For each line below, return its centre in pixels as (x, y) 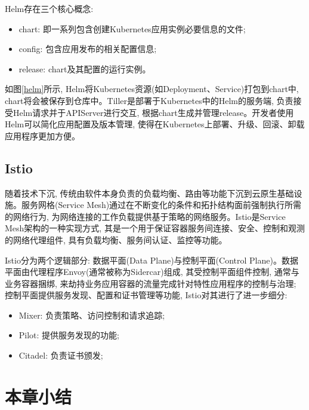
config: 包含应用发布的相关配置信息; (88, 49)
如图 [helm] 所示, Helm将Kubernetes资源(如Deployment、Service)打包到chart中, (152, 89)
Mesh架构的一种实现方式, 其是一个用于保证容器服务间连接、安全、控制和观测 (155, 228)
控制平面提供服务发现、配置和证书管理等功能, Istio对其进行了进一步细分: (146, 295)
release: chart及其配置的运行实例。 (85, 68)
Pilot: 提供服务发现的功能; (69, 335)
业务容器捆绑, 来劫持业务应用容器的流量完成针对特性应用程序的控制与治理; (151, 283)
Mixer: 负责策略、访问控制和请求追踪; (92, 315)
